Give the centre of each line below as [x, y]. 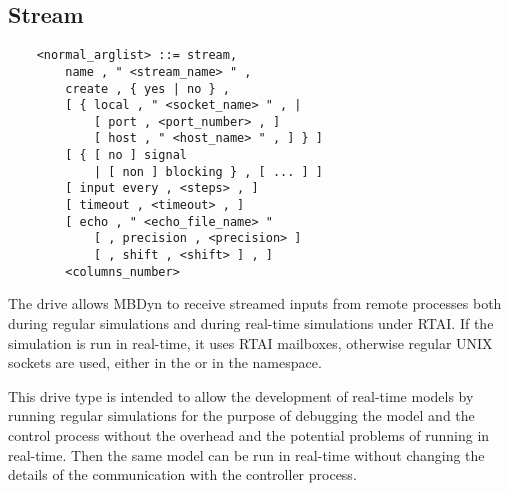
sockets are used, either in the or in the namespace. [165, 362]
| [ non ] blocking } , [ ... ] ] [208, 171]
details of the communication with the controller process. [182, 474]
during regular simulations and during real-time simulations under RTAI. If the [251, 322]
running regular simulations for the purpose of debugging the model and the [241, 415]
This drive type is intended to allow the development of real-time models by [241, 395]
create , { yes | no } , [147, 88]
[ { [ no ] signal [126, 155]
